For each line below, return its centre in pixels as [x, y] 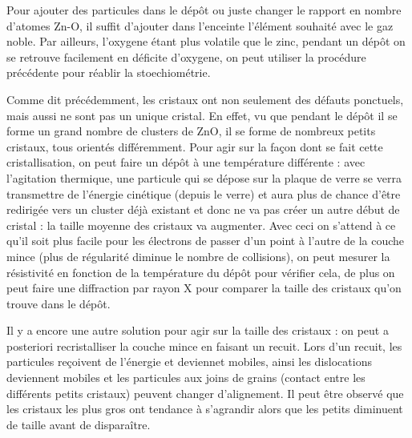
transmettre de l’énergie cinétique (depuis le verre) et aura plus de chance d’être [204, 193]
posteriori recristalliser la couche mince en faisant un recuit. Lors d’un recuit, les [204, 346]
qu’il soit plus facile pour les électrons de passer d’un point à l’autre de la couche [206, 241]
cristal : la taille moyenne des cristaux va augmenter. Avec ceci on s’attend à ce [201, 225]
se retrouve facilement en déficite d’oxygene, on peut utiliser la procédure [186, 56]
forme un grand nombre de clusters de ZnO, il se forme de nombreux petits [191, 131]
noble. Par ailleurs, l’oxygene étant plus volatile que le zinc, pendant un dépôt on [206, 41]
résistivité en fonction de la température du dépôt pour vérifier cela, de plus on [201, 272]
